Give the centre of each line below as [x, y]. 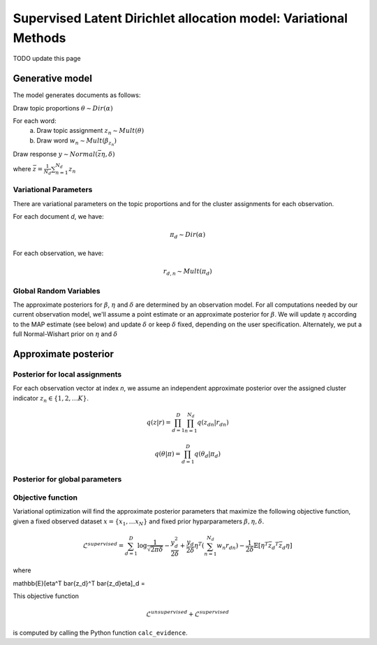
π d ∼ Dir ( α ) [188, 235]
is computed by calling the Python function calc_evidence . [100, 632]
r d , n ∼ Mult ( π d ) [187, 272]
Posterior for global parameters [67, 479]
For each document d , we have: [58, 217]
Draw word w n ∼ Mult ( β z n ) [76, 142]
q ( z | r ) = [158, 422]
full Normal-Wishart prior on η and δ [65, 334]
